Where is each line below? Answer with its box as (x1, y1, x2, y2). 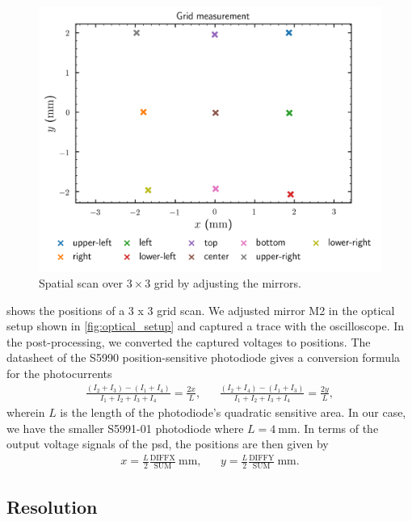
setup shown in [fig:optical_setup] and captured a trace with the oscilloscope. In (6, 317, 405, 334)
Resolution (6, 494, 98, 519)
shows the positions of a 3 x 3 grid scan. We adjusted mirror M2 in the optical (6, 301, 395, 318)
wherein (6, 404, 45, 421)
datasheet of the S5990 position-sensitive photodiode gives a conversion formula (6, 349, 401, 366)
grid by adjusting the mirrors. (153, 274, 301, 291)
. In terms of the (296, 419, 379, 436)
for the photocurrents (6, 364, 112, 381)
